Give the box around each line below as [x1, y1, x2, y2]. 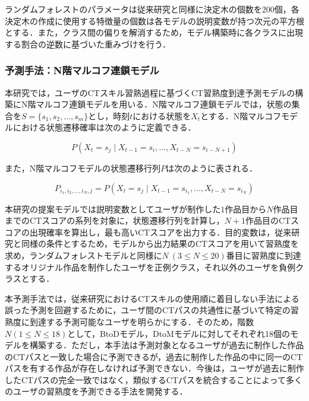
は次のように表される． [165, 161, 257, 174]
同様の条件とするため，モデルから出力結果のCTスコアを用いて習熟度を [21, 237, 299, 250]
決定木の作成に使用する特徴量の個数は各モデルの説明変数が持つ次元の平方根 [5, 14, 304, 27]
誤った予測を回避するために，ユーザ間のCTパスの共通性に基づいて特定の [5, 304, 291, 316]
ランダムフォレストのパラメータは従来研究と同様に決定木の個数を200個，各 [5, 3, 299, 15]
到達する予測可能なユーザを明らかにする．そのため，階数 [29, 315, 254, 327]
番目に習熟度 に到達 [226, 249, 301, 261]
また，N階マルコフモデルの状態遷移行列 [5, 161, 160, 174]
